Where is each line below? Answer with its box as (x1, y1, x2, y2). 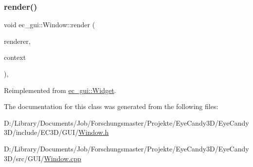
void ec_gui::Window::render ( (4, 19, 95, 30)
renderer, (4, 36, 31, 46)
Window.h (78, 127, 109, 137)
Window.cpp (44, 153, 81, 163)
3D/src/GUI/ (4, 153, 44, 163)
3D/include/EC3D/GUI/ (4, 127, 79, 137)
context (4, 52, 26, 62)
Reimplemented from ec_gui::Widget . (4, 85, 116, 95)
